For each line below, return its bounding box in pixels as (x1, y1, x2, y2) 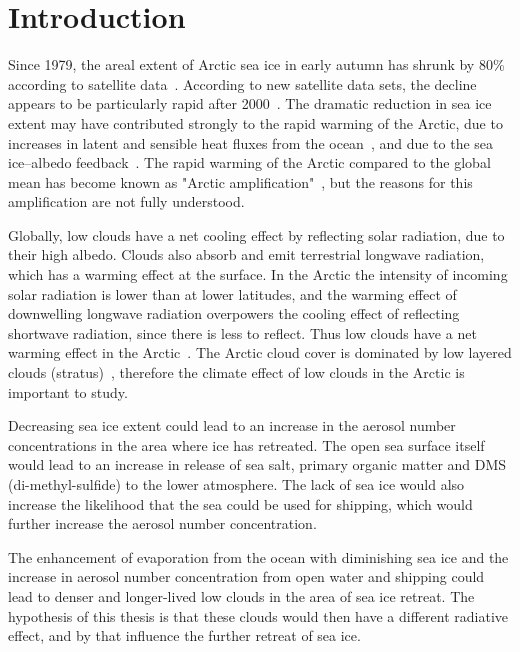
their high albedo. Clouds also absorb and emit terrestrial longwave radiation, (8, 244, 485, 265)
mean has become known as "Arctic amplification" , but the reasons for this (8, 171, 473, 192)
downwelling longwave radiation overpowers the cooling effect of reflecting (8, 303, 460, 324)
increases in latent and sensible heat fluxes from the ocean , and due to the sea (8, 132, 494, 153)
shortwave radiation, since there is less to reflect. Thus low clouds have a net (8, 322, 477, 343)
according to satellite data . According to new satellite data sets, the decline (8, 73, 477, 94)
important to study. (8, 381, 128, 402)
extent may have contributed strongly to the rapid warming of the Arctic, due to (8, 112, 503, 133)
